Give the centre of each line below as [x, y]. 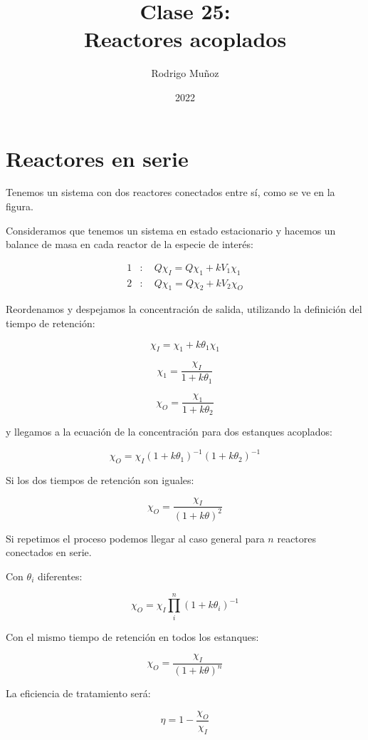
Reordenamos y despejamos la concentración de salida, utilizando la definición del [184, 309]
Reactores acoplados [185, 39]
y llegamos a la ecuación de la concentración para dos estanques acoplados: [169, 432]
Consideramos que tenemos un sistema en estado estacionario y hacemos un [171, 230]
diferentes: [60, 576]
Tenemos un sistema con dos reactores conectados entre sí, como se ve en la [170, 192]
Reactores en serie [97, 158]
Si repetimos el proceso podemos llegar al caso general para [135, 538]
